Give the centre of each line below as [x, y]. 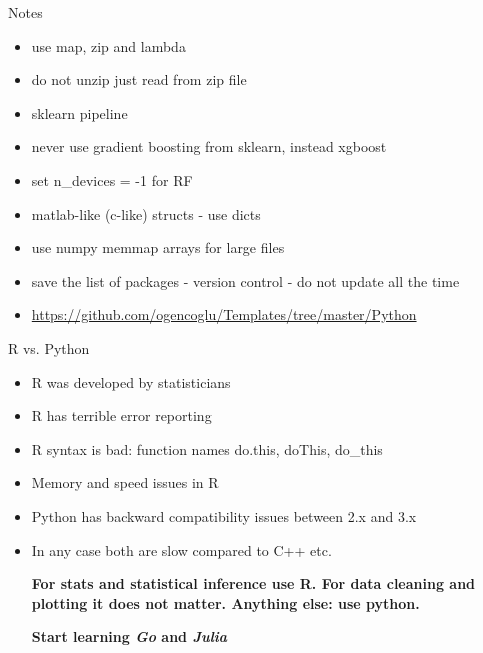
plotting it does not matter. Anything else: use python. [225, 602]
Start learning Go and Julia [129, 636]
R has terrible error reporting [121, 415]
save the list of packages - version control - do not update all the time [245, 280]
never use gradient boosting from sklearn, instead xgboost [209, 146]
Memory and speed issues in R [125, 482]
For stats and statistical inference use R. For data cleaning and [253, 583]
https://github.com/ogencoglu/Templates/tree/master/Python [224, 314]
